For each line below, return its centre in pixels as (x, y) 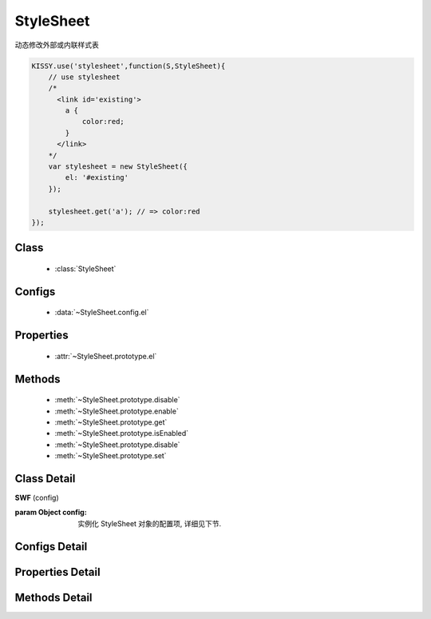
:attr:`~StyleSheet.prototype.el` (106, 356)
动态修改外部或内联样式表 (57, 45)
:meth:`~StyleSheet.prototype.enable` (117, 411)
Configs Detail (51, 547)
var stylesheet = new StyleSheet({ (118, 167)
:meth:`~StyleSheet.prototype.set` (111, 456)
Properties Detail (57, 572)
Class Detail (45, 479)
